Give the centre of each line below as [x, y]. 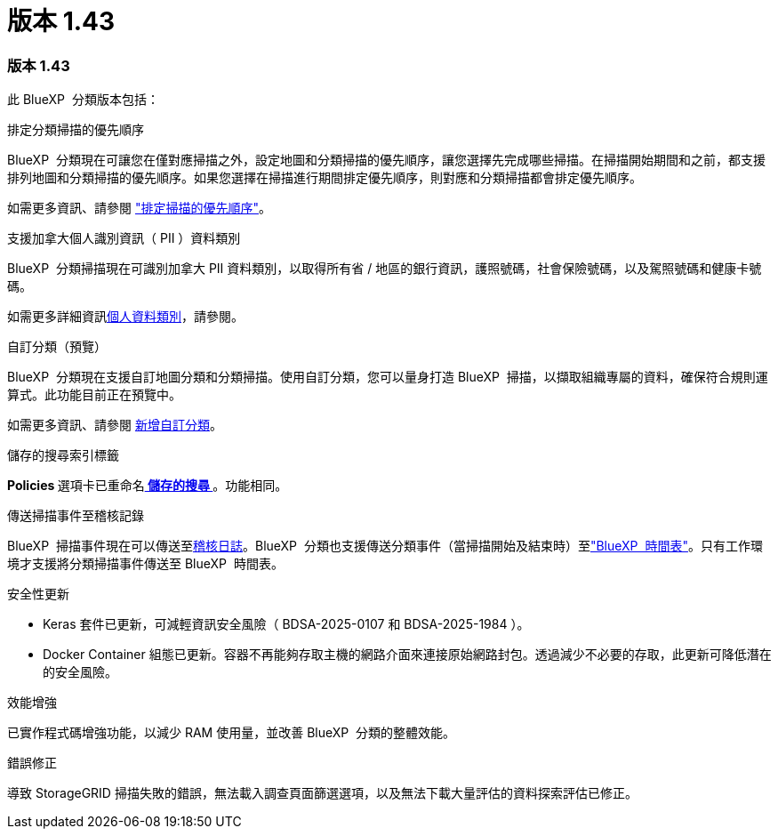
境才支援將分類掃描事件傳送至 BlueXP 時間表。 [145, 564]
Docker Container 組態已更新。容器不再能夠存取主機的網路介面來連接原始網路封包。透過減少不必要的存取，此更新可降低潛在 [407, 655]
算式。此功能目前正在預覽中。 [94, 395]
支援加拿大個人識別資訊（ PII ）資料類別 [124, 238]
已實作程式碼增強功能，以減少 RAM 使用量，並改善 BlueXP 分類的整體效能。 [232, 733]
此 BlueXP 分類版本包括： [83, 100]
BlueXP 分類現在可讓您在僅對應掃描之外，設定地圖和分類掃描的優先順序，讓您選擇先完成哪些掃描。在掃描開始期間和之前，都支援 [386, 160]
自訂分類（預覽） [57, 347]
